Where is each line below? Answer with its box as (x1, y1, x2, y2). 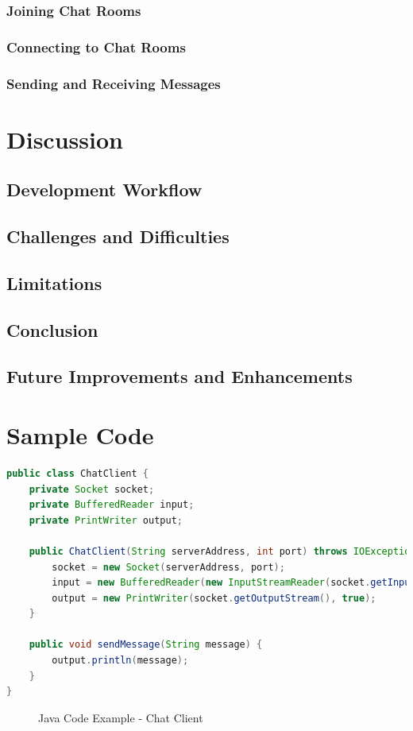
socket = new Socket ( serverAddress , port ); (52, 561, 285, 573)
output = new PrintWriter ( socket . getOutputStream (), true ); (52, 592, 376, 604)
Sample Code (6, 419, 154, 451)
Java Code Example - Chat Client (38, 709, 203, 725)
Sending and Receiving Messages (6, 73, 221, 93)
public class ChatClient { (6, 467, 149, 479)
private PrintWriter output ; (29, 514, 183, 526)
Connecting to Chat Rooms (6, 37, 186, 56)
